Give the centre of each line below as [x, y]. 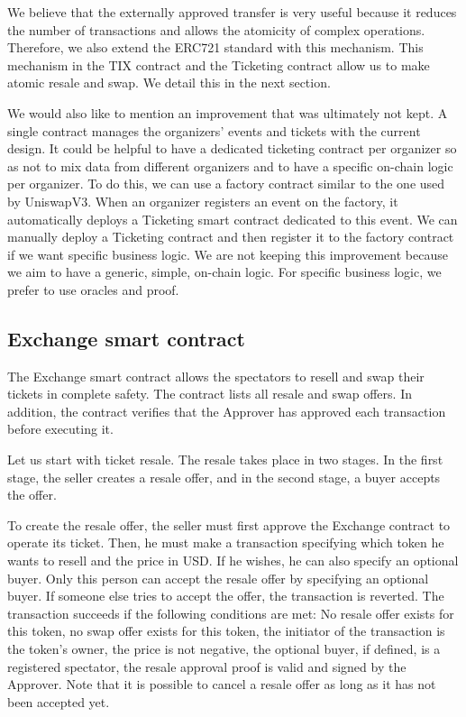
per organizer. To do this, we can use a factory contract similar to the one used [226, 184]
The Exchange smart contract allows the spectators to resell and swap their [216, 376]
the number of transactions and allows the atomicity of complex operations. [216, 29]
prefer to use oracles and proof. [93, 289]
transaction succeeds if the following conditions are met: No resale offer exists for [231, 613]
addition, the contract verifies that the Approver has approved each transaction [227, 411]
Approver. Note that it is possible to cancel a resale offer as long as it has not [222, 684]
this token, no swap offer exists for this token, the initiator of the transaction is [226, 631]
